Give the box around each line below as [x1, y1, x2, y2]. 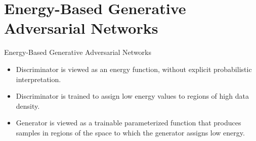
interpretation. [16, 74, 61, 84]
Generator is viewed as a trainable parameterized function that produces [16, 117, 241, 128]
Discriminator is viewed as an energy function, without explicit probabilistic [16, 63, 252, 74]
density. [16, 100, 40, 111]
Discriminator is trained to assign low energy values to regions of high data [16, 91, 249, 101]
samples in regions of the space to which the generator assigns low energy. [16, 127, 245, 137]
